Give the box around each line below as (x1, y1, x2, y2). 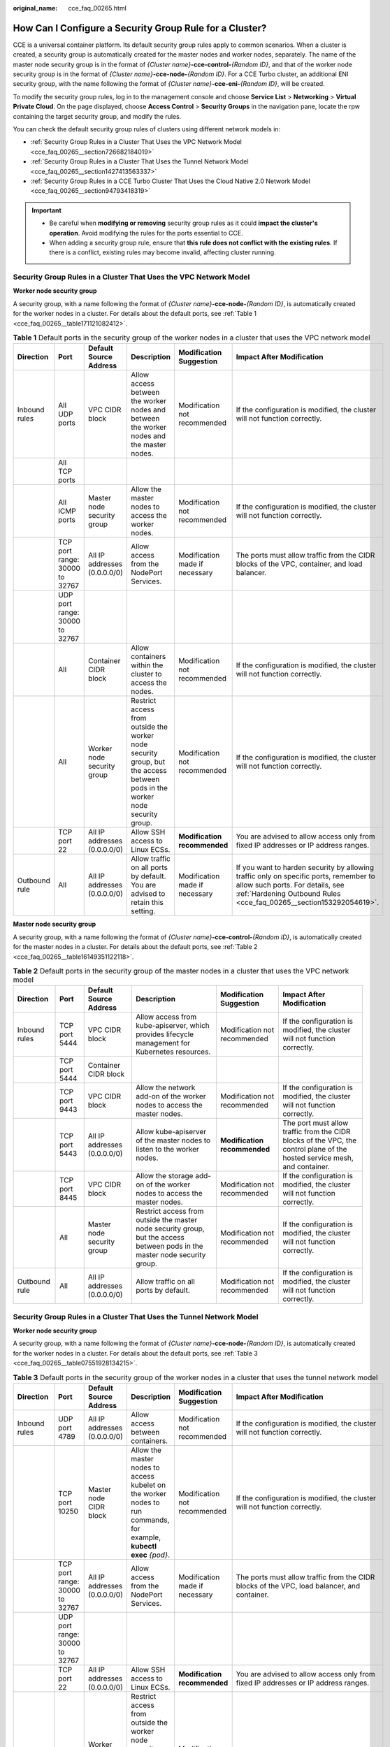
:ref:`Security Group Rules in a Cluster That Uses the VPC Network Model (30, 138, 243, 146)
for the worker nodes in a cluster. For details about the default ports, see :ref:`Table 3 (13, 1349, 258, 1357)
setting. (130, 906, 156, 916)
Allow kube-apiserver (135, 1127, 207, 1137)
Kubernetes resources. (135, 1047, 211, 1057)
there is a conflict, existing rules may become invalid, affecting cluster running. (49, 248, 276, 256)
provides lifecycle (135, 1029, 194, 1039)
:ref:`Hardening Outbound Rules (236, 889, 341, 899)
